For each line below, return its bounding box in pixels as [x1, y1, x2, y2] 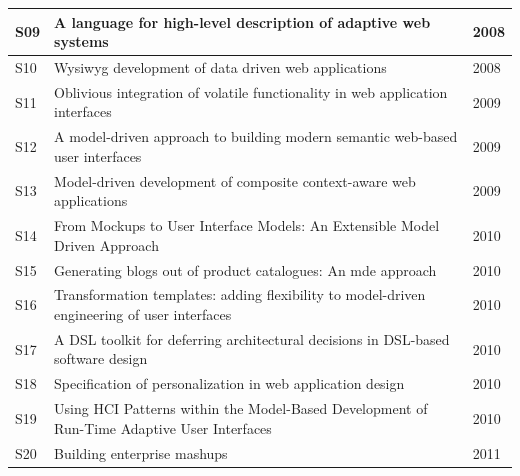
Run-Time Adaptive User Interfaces [54, 417, 272, 438]
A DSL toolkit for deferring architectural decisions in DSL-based [54, 328, 450, 349]
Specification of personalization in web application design [54, 373, 405, 394]
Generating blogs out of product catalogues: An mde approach [54, 259, 437, 280]
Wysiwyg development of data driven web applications [54, 56, 387, 77]
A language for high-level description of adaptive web [54, 11, 431, 32]
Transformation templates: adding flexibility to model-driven [54, 284, 426, 305]
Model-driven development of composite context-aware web [54, 170, 416, 191]
